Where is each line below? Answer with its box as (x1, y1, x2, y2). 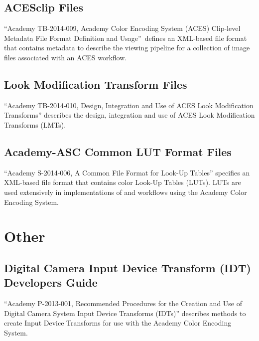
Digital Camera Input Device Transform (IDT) (4, 260, 251, 275)
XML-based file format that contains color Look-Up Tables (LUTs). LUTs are (4, 177, 241, 187)
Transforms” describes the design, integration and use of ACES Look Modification (4, 110, 255, 120)
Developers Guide (4, 275, 98, 290)
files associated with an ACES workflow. (4, 52, 127, 62)
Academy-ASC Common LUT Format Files (4, 144, 232, 159)
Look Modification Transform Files (4, 76, 187, 92)
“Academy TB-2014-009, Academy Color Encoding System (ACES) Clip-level (4, 23, 241, 33)
